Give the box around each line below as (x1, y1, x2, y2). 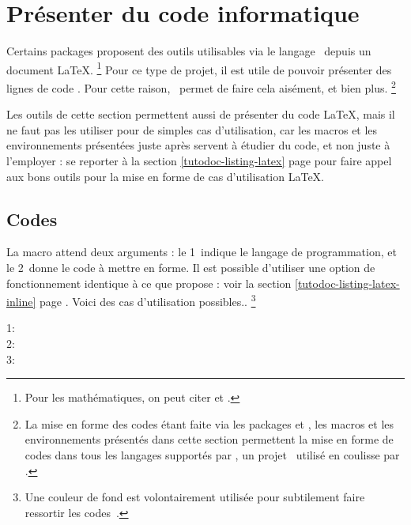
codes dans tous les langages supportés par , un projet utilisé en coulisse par (25, 446, 400, 463)
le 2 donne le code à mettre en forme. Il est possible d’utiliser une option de (6, 259, 375, 275)
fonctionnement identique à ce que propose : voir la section (6, 274, 292, 291)
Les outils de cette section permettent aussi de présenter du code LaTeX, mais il (6, 106, 395, 123)
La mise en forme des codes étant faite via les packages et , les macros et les (25, 415, 394, 432)
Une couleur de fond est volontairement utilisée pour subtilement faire (25, 489, 365, 505)
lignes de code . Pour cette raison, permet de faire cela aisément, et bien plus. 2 (6, 77, 396, 96)
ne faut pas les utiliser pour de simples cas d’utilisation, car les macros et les (6, 121, 378, 138)
